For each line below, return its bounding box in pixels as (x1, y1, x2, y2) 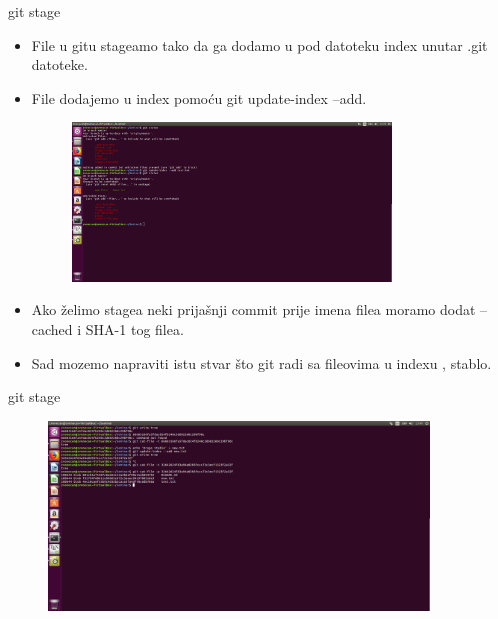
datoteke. (31, 54, 88, 75)
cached (31, 319, 73, 339)
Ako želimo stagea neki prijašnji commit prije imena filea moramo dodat (31, 299, 476, 320)
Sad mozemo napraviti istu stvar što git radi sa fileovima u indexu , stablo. (31, 352, 492, 373)
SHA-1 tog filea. (85, 319, 184, 339)
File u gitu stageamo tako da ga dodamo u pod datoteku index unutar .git (31, 34, 488, 55)
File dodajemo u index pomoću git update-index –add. (31, 87, 367, 108)
